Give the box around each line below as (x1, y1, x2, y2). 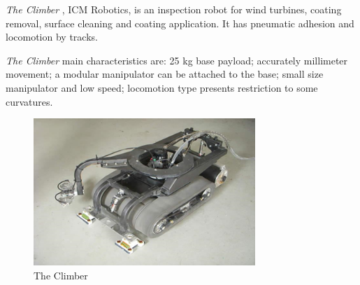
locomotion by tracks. (6, 29, 98, 44)
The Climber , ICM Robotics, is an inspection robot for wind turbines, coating (6, 2, 342, 16)
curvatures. (6, 94, 53, 109)
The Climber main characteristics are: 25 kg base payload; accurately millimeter (6, 53, 348, 67)
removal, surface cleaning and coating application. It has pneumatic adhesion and (6, 15, 354, 30)
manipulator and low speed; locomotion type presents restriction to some (6, 80, 318, 95)
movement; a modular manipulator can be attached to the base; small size (6, 67, 324, 81)
